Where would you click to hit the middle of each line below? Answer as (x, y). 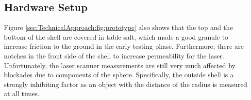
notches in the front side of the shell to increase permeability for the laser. (114, 55)
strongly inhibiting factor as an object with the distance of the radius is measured (126, 84)
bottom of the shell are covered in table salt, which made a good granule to (116, 36)
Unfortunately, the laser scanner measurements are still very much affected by (120, 65)
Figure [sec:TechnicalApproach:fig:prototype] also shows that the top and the (118, 27)
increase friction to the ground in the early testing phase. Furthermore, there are (124, 46)
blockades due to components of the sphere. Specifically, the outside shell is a (119, 75)
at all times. (22, 93)
